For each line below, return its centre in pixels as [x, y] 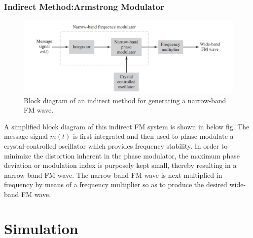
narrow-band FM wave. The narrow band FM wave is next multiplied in [113, 175]
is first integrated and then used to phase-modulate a [153, 136]
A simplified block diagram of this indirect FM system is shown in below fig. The [127, 126]
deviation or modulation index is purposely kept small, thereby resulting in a [120, 165]
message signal [26, 136]
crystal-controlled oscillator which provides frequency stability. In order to [116, 146]
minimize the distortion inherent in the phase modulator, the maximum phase [122, 155]
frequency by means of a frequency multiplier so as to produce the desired [116, 184]
